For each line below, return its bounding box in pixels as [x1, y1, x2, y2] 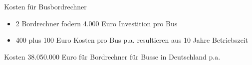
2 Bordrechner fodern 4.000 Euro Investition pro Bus [15, 18, 178, 28]
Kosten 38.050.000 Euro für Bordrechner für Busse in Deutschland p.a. [4, 51, 221, 62]
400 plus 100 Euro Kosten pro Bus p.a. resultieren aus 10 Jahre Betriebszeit [15, 35, 249, 45]
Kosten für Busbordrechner [4, 1, 87, 11]
